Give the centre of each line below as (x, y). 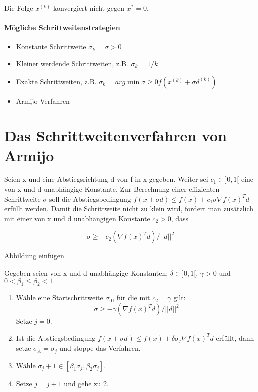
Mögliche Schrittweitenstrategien (62, 27)
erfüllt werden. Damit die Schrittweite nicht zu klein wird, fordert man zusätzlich (129, 209)
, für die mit (131, 297)
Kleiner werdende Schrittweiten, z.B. (72, 63)
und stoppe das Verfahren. (100, 348)
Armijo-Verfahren (43, 101)
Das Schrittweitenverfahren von (115, 135)
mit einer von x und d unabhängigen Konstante (77, 218)
